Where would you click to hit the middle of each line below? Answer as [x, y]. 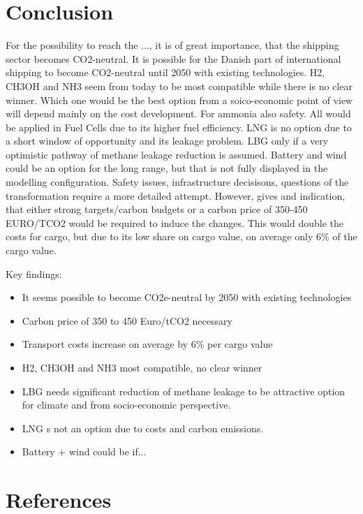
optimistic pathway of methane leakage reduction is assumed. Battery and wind [176, 154]
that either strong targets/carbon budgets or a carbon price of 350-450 [157, 209]
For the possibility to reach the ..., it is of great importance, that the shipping [172, 45]
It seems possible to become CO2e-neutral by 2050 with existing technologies [187, 297]
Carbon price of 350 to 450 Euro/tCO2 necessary [127, 320]
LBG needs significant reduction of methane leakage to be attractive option [184, 391]
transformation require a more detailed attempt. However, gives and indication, [176, 195]
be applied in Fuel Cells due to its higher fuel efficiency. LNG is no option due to [179, 127]
